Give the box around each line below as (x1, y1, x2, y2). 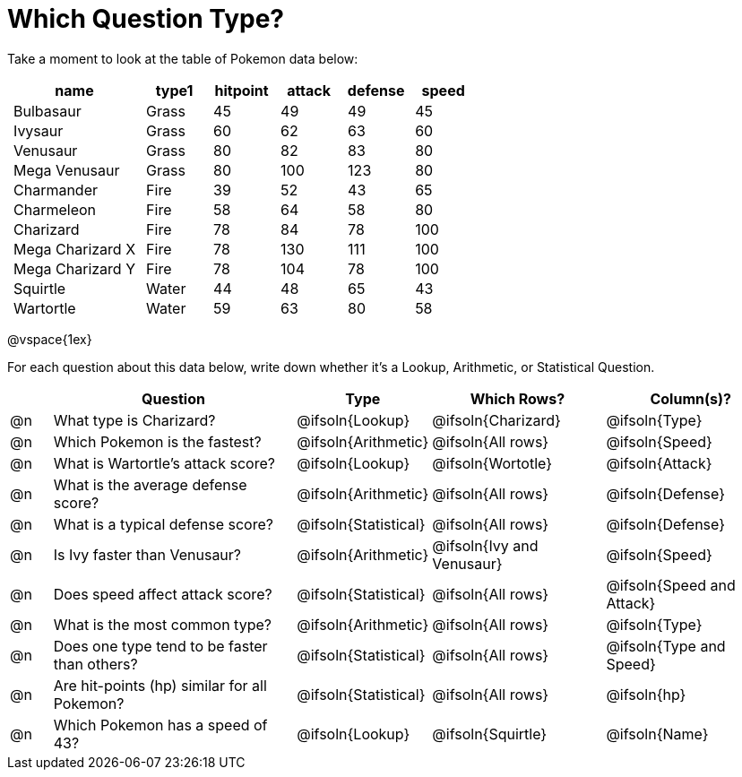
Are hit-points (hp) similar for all (53, 676, 267, 695)
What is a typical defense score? (53, 514, 273, 533)
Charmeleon (13, 200, 96, 219)
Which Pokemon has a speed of (53, 715, 268, 734)
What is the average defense (53, 475, 247, 494)
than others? (53, 654, 138, 673)
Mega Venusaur (13, 160, 120, 179)
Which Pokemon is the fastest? (53, 432, 262, 451)
